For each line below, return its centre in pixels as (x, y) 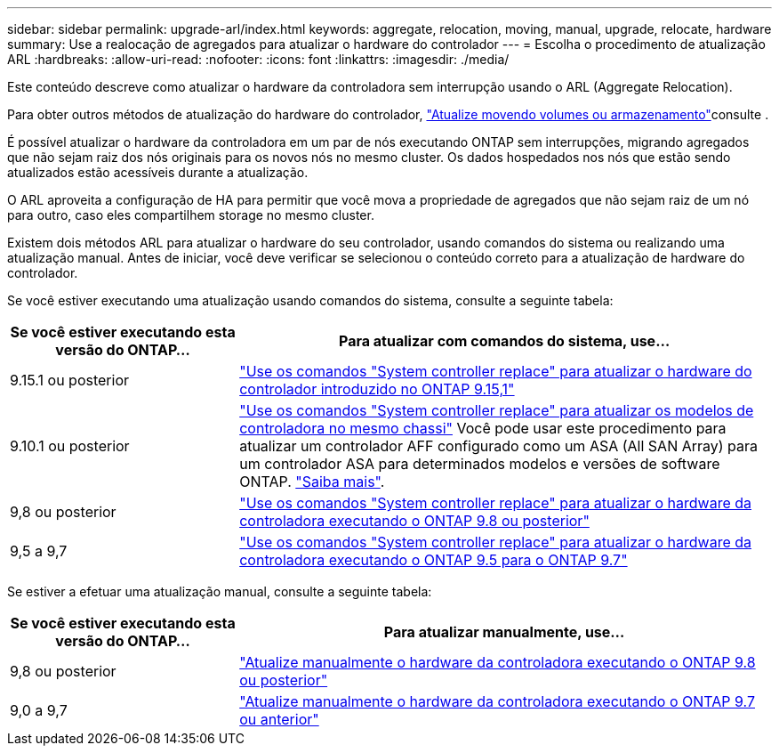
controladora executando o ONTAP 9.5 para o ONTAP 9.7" (434, 560)
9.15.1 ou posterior (70, 380)
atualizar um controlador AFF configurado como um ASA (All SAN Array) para (499, 446)
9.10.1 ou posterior (70, 446)
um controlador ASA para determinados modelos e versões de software (480, 464)
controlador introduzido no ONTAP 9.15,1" (377, 389)
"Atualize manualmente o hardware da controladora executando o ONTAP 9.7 (497, 701)
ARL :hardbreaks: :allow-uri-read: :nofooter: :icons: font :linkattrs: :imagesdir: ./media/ (258, 59)
